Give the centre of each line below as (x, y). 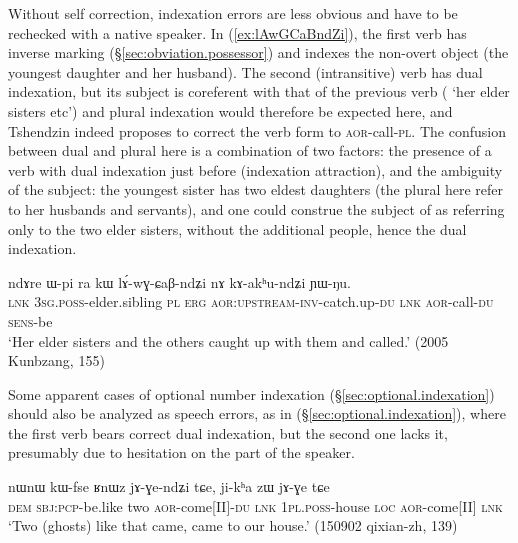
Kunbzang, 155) (56, 360)
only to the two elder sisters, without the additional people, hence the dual (237, 228)
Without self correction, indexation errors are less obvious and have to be (233, 13)
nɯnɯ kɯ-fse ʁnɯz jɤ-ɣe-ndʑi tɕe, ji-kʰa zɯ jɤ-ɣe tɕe (169, 486)
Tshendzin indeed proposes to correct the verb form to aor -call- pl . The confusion (257, 130)
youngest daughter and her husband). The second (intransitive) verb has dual (245, 71)
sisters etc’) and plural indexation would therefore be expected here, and (230, 110)
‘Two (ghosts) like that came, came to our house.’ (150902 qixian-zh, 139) (233, 525)
